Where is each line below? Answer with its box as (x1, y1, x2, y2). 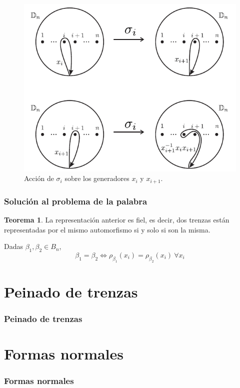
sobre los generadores (64, 173, 129, 183)
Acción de (24, 173, 54, 183)
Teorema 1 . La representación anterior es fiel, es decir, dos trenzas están (4, 214, 229, 224)
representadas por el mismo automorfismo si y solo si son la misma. (4, 224, 210, 234)
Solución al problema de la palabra (4, 194, 147, 207)
